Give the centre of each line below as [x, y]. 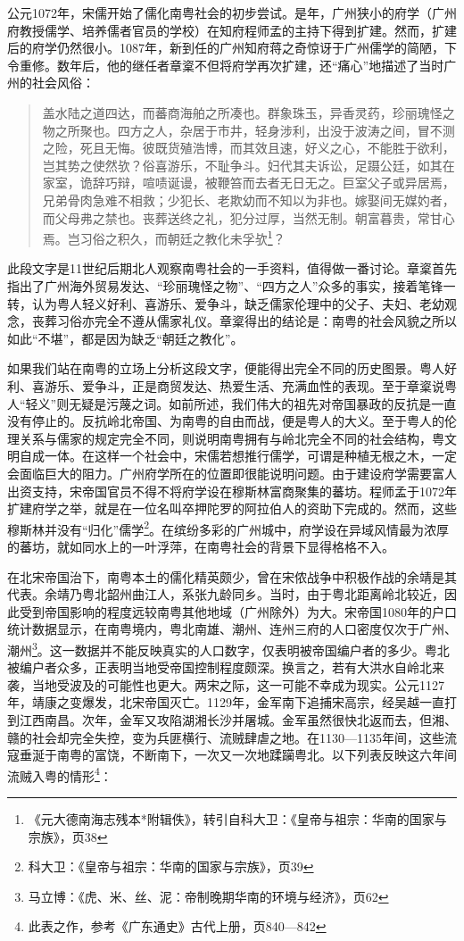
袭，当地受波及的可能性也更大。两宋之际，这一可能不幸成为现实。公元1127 [226, 684]
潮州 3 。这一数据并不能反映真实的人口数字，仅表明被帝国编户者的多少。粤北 [228, 648]
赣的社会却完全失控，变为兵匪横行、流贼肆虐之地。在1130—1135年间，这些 [226, 737]
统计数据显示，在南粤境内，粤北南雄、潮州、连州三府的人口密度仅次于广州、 [232, 629]
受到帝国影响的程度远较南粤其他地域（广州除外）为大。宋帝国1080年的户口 [238, 611]
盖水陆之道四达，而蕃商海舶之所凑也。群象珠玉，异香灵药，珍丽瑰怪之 [249, 112]
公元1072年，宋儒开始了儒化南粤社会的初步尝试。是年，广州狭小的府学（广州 [232, 12]
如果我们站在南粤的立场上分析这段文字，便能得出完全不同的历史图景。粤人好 [232, 368]
